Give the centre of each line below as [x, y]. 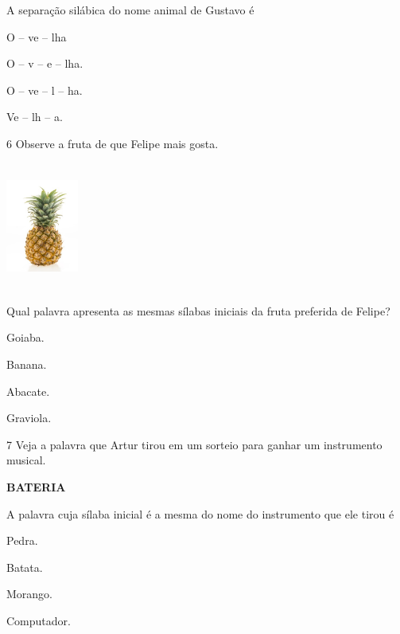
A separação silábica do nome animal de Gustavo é [130, 10]
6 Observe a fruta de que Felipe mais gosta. [113, 143]
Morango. [30, 594]
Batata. [25, 567]
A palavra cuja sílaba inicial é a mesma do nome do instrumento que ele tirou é [200, 513]
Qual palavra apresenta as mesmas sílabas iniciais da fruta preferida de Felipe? [198, 310]
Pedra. [22, 540]
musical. [26, 460]
